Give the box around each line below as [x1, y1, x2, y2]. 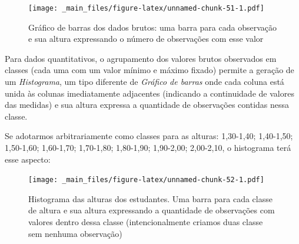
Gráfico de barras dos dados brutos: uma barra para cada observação [28, 21, 277, 33]
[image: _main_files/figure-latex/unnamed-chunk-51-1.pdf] [28, 4, 264, 12]
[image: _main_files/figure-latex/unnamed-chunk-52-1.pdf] [28, 176, 264, 184]
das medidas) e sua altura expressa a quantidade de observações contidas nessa [5, 98, 290, 111]
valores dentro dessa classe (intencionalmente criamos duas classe [28, 216, 263, 228]
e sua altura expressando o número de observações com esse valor [28, 32, 264, 45]
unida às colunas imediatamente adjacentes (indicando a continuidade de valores [5, 87, 294, 99]
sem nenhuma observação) [28, 227, 122, 239]
